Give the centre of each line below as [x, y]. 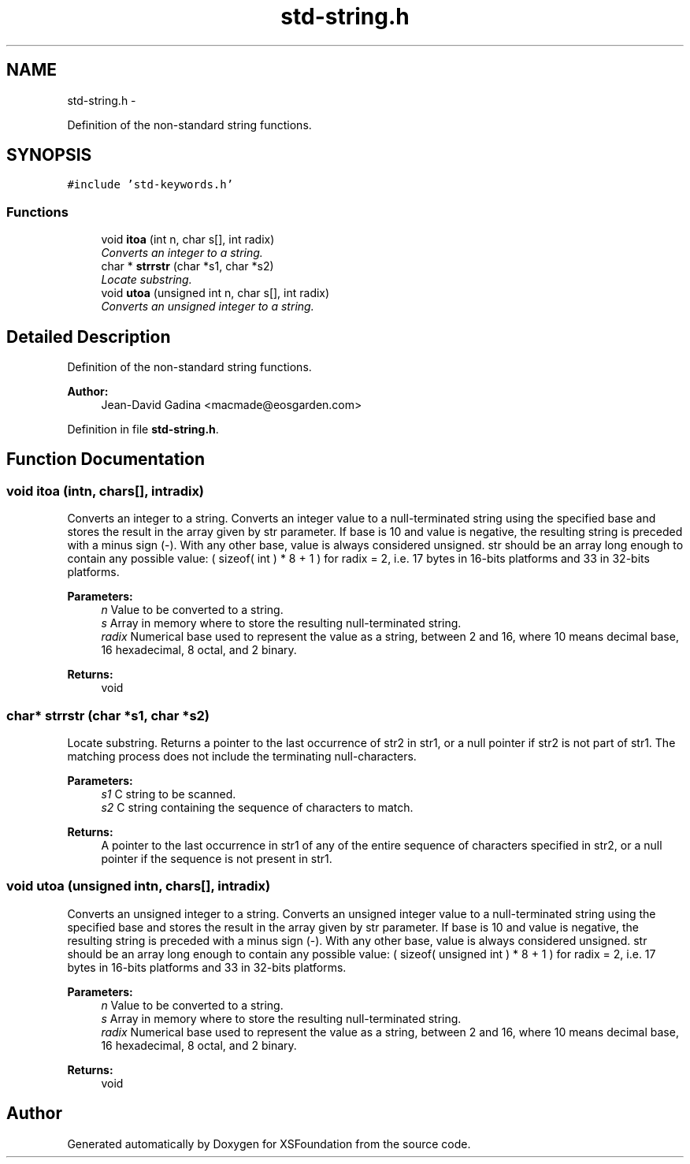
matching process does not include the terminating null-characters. [242, 756]
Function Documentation [106, 459]
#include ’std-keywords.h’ [150, 185]
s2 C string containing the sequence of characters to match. [257, 807]
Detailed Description [89, 337]
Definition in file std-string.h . [143, 430]
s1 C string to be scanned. [169, 794]
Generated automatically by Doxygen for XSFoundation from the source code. [269, 1144]
